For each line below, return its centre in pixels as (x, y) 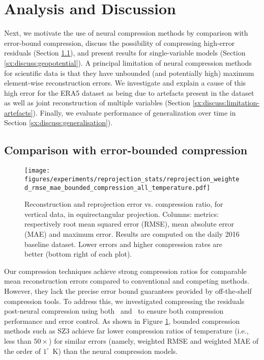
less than (18, 340)
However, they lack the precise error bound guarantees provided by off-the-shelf (128, 290)
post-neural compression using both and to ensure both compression (114, 311)
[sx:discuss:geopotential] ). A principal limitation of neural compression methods (128, 62)
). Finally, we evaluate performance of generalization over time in (134, 112)
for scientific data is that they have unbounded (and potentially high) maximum (129, 73)
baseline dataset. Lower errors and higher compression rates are (124, 244)
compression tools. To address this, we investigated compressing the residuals (124, 301)
